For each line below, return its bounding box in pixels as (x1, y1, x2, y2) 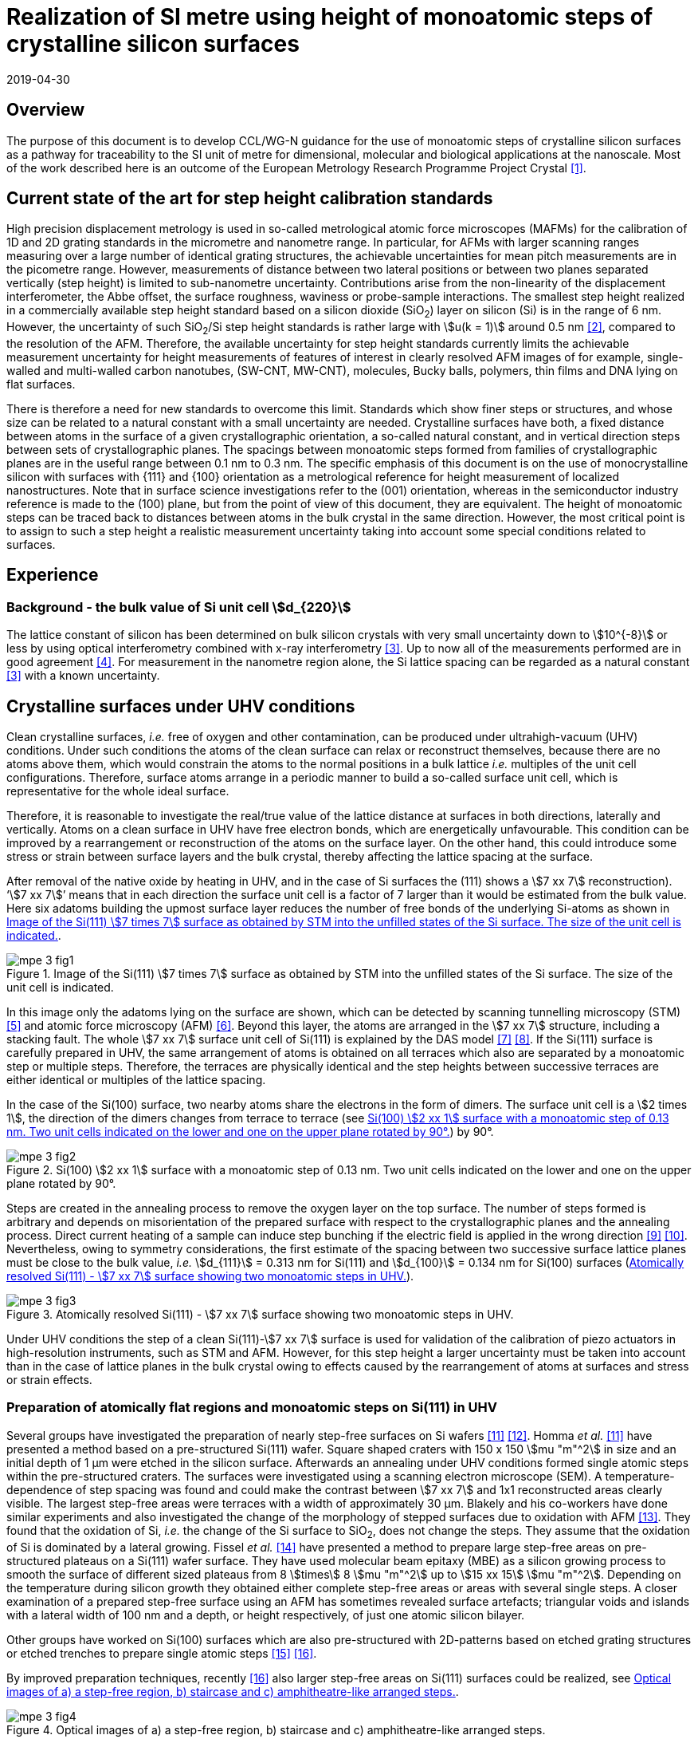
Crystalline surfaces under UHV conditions (6, 696, 355, 716)
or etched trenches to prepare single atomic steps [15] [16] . (6, 1646, 317, 1660)
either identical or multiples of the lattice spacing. (6, 1073, 266, 1087)
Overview (6, 100, 85, 120)
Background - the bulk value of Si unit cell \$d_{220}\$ (6, 598, 351, 615)
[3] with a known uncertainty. (6, 668, 160, 683)
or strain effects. (6, 1373, 92, 1387)
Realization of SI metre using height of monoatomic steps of (6, 3, 653, 30)
